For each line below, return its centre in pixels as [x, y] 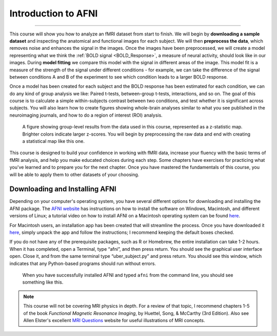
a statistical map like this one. [53, 141]
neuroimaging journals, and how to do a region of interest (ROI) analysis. [86, 115]
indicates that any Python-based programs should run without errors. [83, 263]
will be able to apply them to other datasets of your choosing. [74, 174]
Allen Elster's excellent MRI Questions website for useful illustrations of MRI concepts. [114, 320]
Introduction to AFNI [54, 13]
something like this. [43, 282]
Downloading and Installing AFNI [63, 189]
